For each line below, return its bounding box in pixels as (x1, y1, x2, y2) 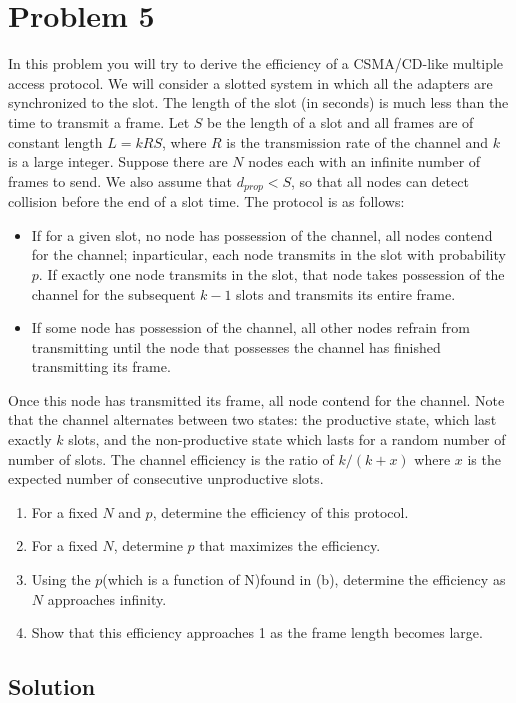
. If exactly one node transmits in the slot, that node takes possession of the (38, 263, 505, 284)
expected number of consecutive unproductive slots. (8, 468, 324, 489)
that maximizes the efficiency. (199, 535, 381, 556)
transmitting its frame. (31, 356, 171, 377)
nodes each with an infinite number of (248, 151, 481, 172)
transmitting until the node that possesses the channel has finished (31, 336, 441, 357)
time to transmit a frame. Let (8, 111, 190, 132)
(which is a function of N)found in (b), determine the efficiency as (102, 569, 506, 590)
